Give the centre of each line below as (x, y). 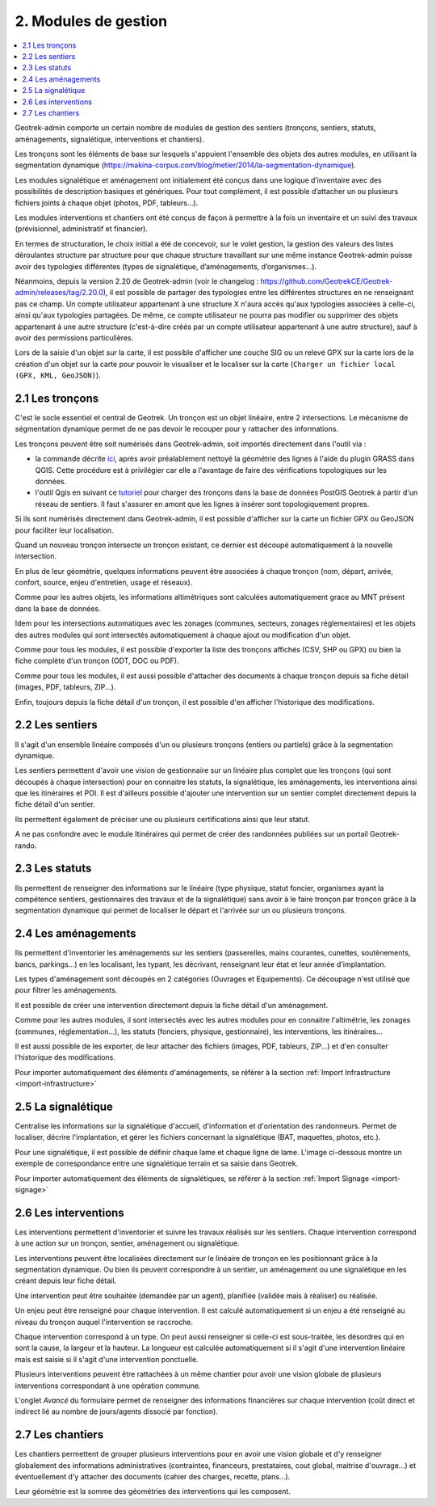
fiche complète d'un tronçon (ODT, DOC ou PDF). (97, 661)
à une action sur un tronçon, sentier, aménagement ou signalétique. (127, 1243)
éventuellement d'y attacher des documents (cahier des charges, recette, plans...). (153, 1477)
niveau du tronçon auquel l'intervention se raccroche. (104, 1322)
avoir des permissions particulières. (74, 337)
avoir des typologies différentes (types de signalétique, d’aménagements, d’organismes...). (166, 266)
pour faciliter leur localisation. (64, 530)
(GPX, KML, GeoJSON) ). (58, 375)
